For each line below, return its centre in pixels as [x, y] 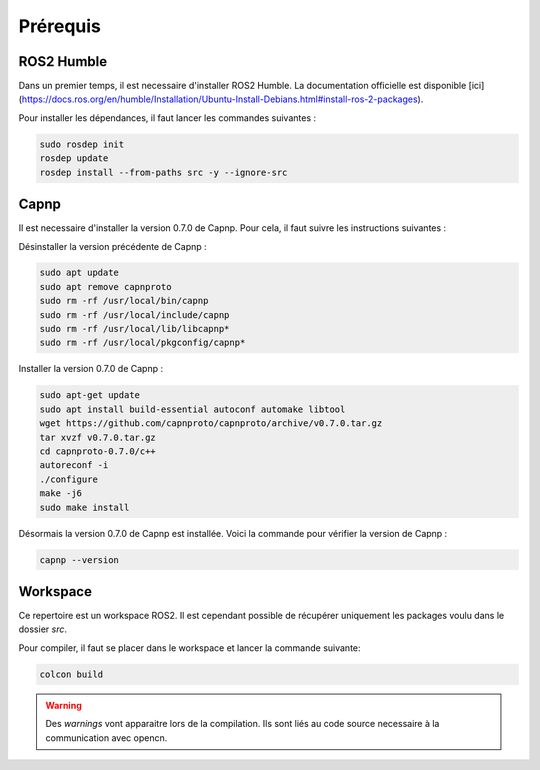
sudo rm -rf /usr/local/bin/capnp [124, 301]
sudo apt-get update [89, 395]
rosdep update [74, 158]
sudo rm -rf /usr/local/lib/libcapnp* [134, 329]
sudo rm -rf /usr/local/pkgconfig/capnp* [142, 343]
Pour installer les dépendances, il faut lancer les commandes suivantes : [167, 117]
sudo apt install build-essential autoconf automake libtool [192, 409]
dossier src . [42, 629]
